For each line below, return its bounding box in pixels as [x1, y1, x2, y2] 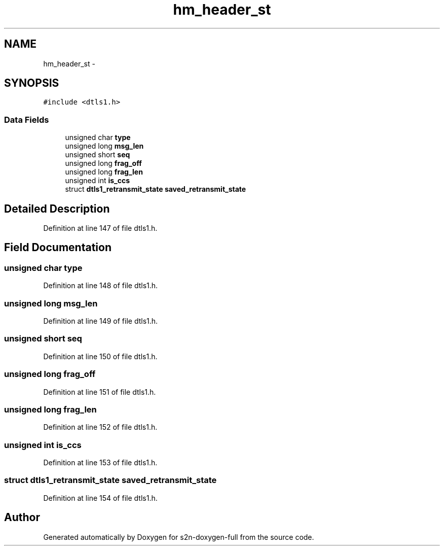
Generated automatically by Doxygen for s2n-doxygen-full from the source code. [43, 532, 314, 541]
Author [4, 511, 40, 524]
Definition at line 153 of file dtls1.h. [43, 458, 158, 467]
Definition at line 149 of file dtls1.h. [43, 317, 158, 325]
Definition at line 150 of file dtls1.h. [43, 352, 158, 361]
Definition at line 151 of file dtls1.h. [43, 387, 156, 396]
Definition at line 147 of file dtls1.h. [43, 224, 158, 233]
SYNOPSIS [4, 77, 59, 90]
